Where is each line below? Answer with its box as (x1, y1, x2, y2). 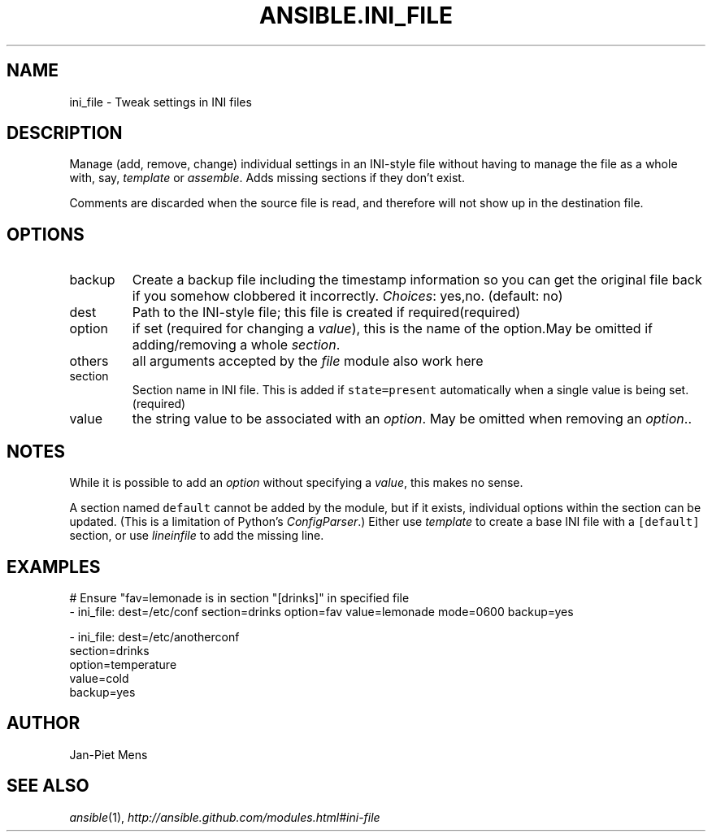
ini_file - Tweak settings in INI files (69, 94, 252, 109)
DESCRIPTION (7, 123, 123, 144)
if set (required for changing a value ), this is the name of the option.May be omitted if (132, 320, 653, 337)
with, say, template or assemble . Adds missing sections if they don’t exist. (69, 171, 465, 185)
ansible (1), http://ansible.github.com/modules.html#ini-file (69, 810, 380, 824)
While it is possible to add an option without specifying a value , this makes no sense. (69, 475, 523, 490)
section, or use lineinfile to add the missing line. (69, 528, 324, 543)
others (69, 353, 109, 370)
